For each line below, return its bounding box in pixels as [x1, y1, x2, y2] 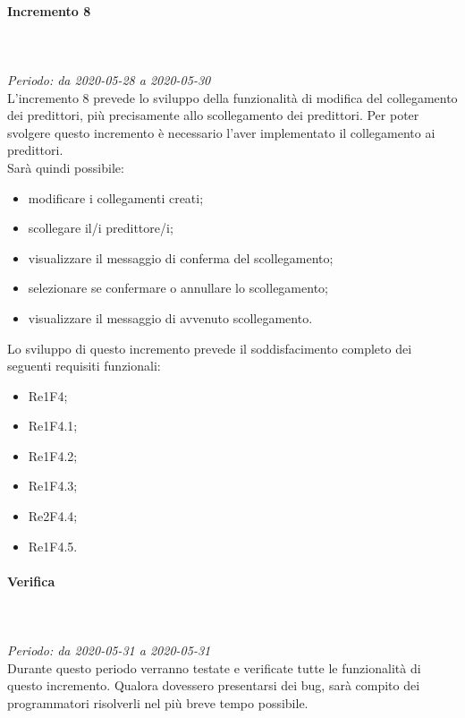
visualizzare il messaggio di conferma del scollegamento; [28, 248, 334, 267]
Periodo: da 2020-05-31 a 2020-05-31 [7, 641, 211, 660]
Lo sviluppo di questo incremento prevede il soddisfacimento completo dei [7, 338, 412, 357]
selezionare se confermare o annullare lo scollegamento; [28, 278, 328, 297]
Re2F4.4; [28, 507, 78, 526]
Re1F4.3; [28, 476, 78, 495]
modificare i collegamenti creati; [28, 188, 204, 207]
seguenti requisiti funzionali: [7, 356, 161, 375]
